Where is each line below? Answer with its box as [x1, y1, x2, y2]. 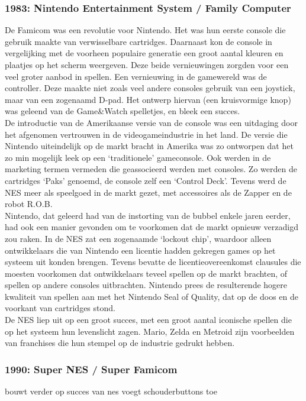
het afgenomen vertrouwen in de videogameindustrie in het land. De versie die [5, 128, 288, 140]
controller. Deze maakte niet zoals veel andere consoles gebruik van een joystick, [5, 82, 295, 94]
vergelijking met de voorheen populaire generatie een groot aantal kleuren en [5, 47, 284, 59]
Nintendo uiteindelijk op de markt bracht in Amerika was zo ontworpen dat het [5, 140, 294, 152]
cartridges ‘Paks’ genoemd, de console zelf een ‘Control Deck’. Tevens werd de [5, 174, 286, 186]
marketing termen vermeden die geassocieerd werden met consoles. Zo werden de [5, 163, 297, 175]
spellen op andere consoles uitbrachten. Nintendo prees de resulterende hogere [5, 279, 287, 291]
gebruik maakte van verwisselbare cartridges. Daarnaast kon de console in [5, 35, 272, 47]
